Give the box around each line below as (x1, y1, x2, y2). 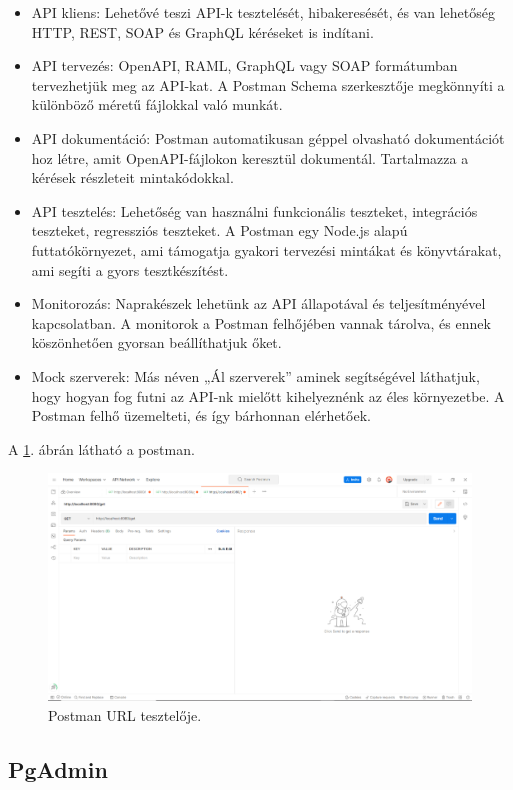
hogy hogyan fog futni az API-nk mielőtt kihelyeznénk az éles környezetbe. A (31, 385, 505, 406)
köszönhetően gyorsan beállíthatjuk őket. (31, 332, 282, 353)
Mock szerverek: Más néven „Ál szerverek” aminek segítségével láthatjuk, (31, 365, 480, 386)
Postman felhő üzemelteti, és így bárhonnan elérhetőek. (31, 405, 371, 426)
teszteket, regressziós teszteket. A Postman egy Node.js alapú (31, 220, 408, 241)
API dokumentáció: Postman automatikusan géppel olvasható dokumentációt (31, 127, 505, 148)
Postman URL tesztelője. (48, 704, 202, 725)
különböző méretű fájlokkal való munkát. (31, 94, 283, 115)
